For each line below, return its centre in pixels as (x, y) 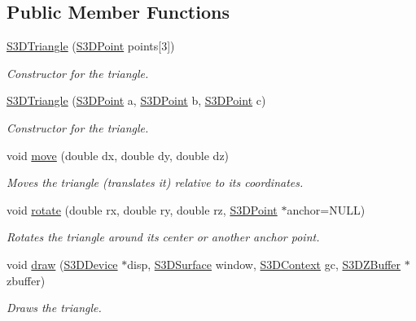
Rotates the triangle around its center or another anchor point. (163, 237)
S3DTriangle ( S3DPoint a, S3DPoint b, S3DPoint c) (136, 100)
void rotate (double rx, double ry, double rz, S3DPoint (142, 209)
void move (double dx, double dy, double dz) (118, 155)
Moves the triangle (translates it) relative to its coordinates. (155, 182)
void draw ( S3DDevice (62, 264)
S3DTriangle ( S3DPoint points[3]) (91, 46)
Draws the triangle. (54, 308)
